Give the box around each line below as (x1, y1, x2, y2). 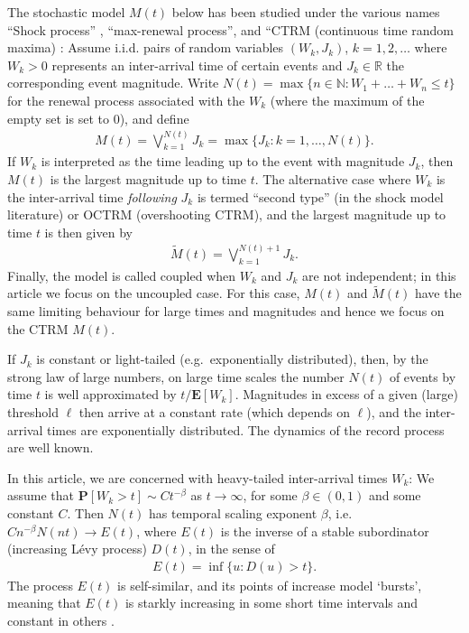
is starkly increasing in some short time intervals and (124, 593, 418, 612)
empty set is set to (7, 108, 109, 127)
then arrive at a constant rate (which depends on (78, 403, 350, 422)
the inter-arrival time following (7, 187, 177, 206)
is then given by (44, 222, 133, 241)
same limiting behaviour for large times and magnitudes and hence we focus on (7, 302, 445, 321)
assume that (7, 486, 75, 505)
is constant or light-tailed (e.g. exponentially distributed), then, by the (36, 349, 428, 368)
